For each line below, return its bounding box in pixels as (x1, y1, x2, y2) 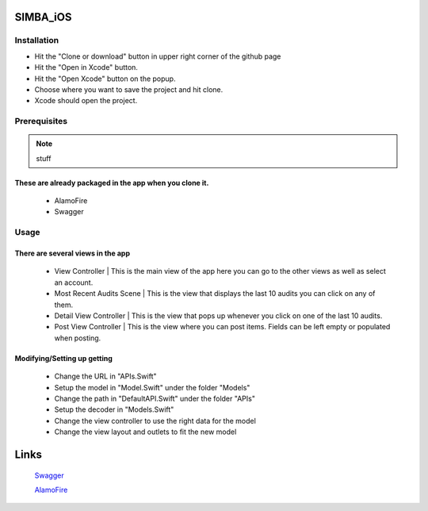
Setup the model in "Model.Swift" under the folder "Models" (54, 382, 250, 392)
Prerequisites (14, 116, 67, 127)
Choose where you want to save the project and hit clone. (34, 84, 224, 94)
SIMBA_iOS (14, 10, 72, 24)
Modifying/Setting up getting (14, 353, 113, 363)
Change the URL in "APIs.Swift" (54, 371, 157, 381)
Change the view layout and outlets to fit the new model (54, 427, 237, 436)
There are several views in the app (14, 248, 131, 258)
